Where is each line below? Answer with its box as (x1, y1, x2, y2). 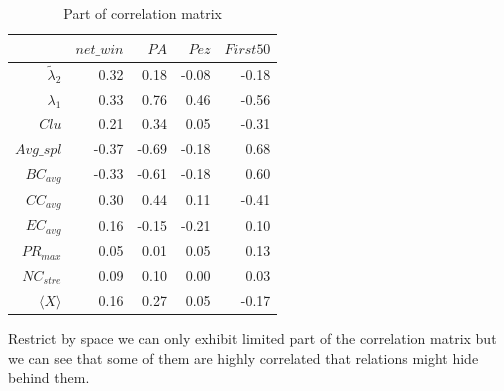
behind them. (8, 367, 90, 388)
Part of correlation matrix (63, 3, 223, 23)
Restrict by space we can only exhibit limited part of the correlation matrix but (8, 327, 497, 348)
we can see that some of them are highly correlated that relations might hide (8, 347, 479, 368)
